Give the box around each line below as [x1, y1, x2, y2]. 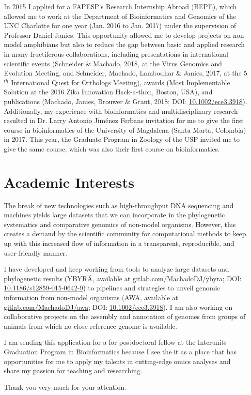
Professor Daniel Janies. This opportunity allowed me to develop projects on [4, 30, 231, 40]
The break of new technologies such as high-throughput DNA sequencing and [4, 200, 234, 210]
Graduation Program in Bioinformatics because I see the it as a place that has [4, 346, 237, 356]
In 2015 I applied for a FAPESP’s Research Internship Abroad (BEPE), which [4, 1, 237, 11]
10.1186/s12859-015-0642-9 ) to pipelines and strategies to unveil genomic [4, 283, 220, 293]
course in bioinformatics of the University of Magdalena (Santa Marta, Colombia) [4, 124, 246, 135]
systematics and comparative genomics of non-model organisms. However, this [4, 219, 236, 229]
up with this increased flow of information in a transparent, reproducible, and [4, 238, 235, 248]
